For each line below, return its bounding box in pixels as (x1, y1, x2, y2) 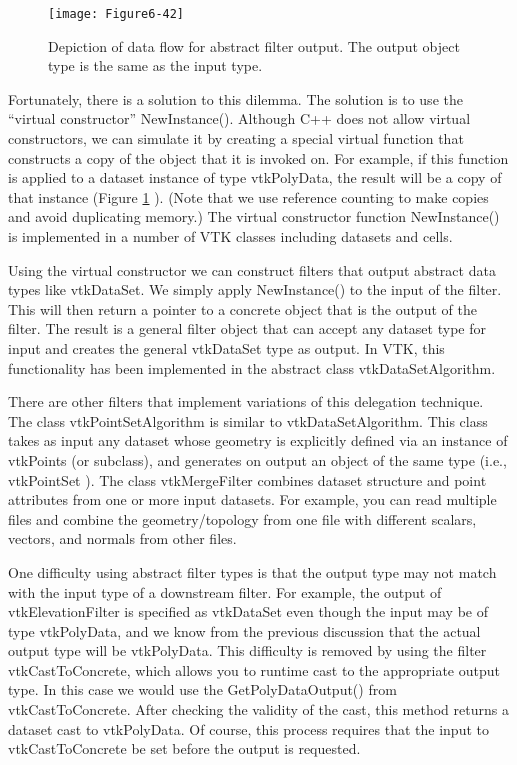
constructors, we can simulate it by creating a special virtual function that (8, 128, 464, 149)
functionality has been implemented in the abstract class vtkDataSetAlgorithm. (8, 357, 496, 378)
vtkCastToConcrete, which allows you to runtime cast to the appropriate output (8, 659, 500, 680)
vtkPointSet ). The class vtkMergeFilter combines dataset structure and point (8, 469, 487, 490)
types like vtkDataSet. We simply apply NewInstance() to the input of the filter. (8, 279, 502, 300)
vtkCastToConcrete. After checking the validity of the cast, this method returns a (8, 699, 509, 720)
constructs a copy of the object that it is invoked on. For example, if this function (8, 147, 509, 168)
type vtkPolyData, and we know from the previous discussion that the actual (8, 620, 481, 641)
